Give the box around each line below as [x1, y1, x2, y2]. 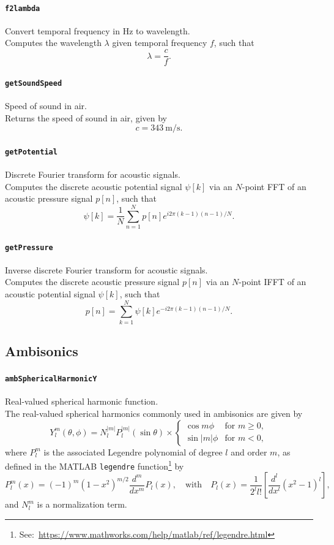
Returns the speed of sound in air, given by [5, 111, 167, 124]
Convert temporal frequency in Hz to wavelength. [5, 24, 190, 37]
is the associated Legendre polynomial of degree [43, 445, 223, 458]
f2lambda [5, 4, 40, 13]
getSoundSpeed [5, 78, 62, 88]
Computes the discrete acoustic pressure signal [5, 275, 180, 288]
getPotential [5, 147, 58, 156]
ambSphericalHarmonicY [5, 375, 97, 384]
